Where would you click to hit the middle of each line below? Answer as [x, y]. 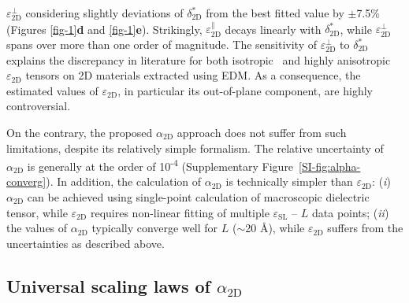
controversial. [39, 106]
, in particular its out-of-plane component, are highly [245, 90]
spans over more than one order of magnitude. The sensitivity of [162, 44]
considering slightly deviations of [104, 13]
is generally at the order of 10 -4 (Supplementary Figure [160, 165]
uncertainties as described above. [86, 243]
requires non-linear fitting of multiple [180, 212]
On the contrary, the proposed [80, 132]
